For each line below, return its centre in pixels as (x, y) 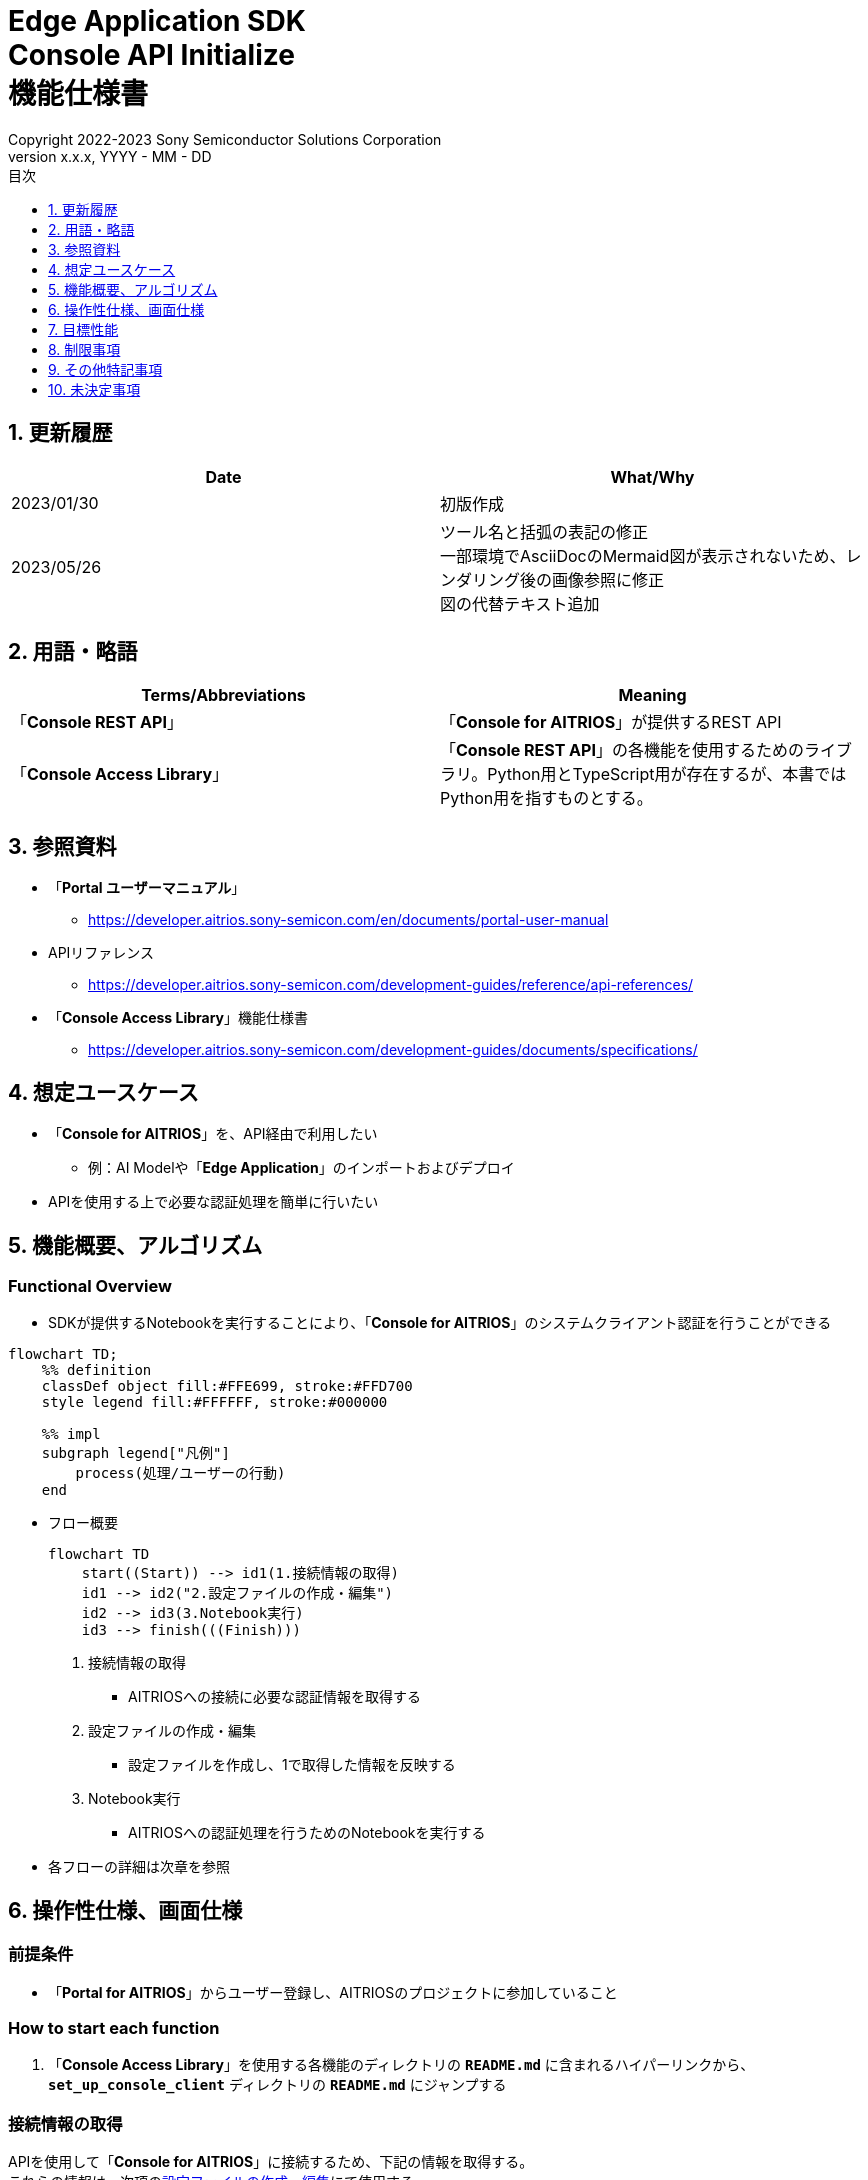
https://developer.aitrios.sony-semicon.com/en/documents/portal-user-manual (348, 920)
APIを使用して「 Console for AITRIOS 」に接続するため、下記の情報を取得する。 (271, 2162)
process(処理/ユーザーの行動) (180, 1473)
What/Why (652, 476)
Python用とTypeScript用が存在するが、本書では (667, 774)
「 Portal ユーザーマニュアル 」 (147, 888)
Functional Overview (90, 1285)
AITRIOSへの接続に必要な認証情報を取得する (274, 1697)
